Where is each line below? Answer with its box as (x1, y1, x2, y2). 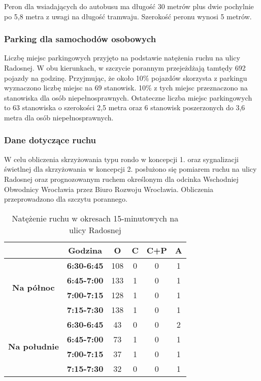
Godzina (68, 244, 103, 256)
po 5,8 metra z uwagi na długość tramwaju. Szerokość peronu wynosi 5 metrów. (4, 11, 252, 21)
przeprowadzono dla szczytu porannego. (4, 194, 127, 204)
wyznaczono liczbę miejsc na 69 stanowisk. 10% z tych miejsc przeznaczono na (4, 82, 248, 93)
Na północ (12, 281, 55, 294)
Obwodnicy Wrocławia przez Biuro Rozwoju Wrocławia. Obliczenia (4, 183, 214, 194)
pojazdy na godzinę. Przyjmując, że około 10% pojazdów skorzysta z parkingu (4, 72, 247, 83)
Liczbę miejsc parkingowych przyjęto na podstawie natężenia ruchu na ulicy (4, 52, 240, 63)
